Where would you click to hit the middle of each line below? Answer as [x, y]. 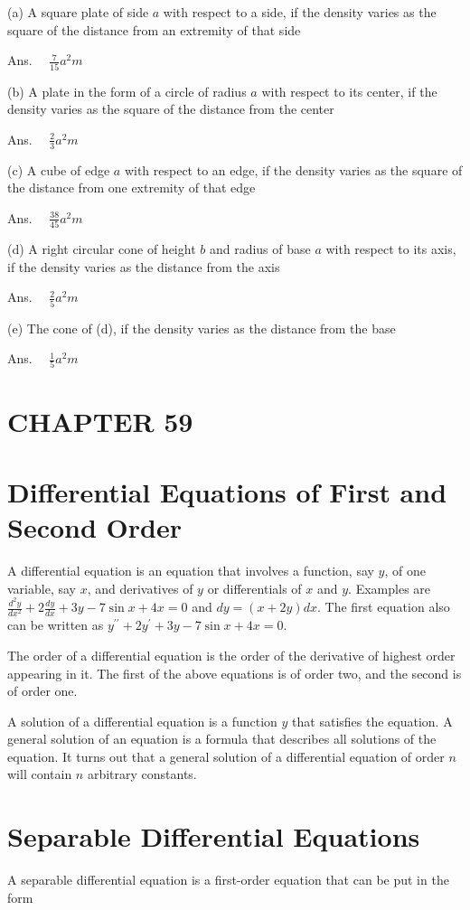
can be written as [56, 625]
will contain [40, 774]
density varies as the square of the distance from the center [171, 109]
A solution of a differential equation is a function [142, 721]
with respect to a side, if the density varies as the [300, 12]
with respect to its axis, [391, 249]
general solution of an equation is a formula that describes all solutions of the [222, 739]
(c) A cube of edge [59, 169]
